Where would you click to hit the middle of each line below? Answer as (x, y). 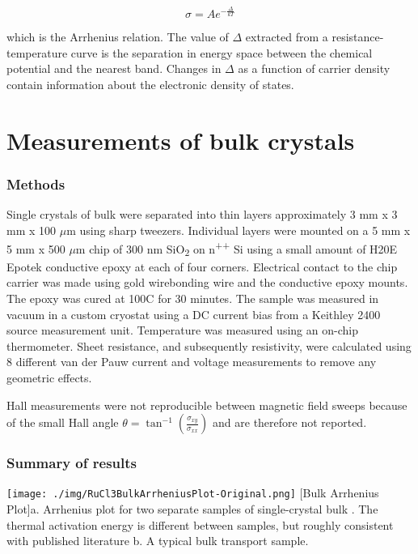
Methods (36, 183)
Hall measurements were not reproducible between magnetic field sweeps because (207, 405)
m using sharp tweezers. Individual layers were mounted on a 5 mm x (239, 230)
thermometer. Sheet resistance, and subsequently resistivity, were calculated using (209, 345)
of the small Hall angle (63, 422)
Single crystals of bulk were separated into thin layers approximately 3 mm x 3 (202, 213)
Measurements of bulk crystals (181, 140)
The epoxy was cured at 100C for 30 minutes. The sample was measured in (193, 298)
